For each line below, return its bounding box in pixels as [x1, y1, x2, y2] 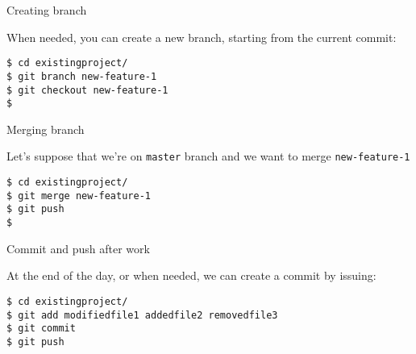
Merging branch [6, 120, 85, 137]
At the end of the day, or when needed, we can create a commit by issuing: [6, 267, 376, 284]
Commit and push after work [6, 239, 150, 256]
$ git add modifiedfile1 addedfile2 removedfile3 [6, 309, 278, 321]
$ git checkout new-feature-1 [6, 84, 168, 96]
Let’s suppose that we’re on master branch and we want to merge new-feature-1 [6, 148, 410, 165]
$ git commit [6, 323, 76, 335]
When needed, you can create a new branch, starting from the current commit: [6, 28, 397, 45]
